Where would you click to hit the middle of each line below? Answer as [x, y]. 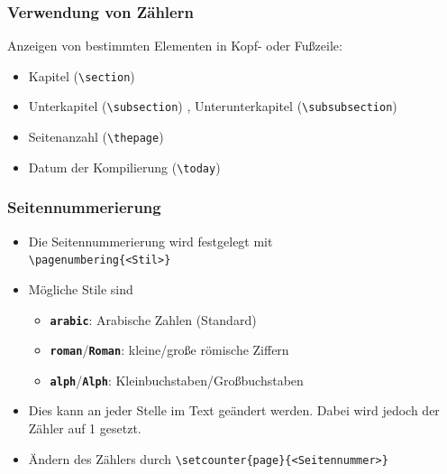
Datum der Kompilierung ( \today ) [124, 167]
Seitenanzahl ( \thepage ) [96, 137]
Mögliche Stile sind [81, 288]
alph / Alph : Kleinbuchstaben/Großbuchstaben [177, 380]
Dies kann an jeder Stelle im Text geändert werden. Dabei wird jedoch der [234, 410]
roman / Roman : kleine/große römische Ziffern [169, 350]
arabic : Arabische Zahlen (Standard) [153, 319]
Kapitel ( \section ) [82, 75]
